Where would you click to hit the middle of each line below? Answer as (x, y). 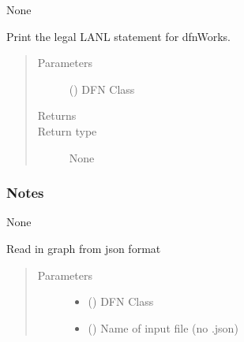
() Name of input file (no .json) (163, 327)
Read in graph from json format (84, 248)
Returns (57, 115)
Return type (67, 130)
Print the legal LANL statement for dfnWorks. (118, 36)
